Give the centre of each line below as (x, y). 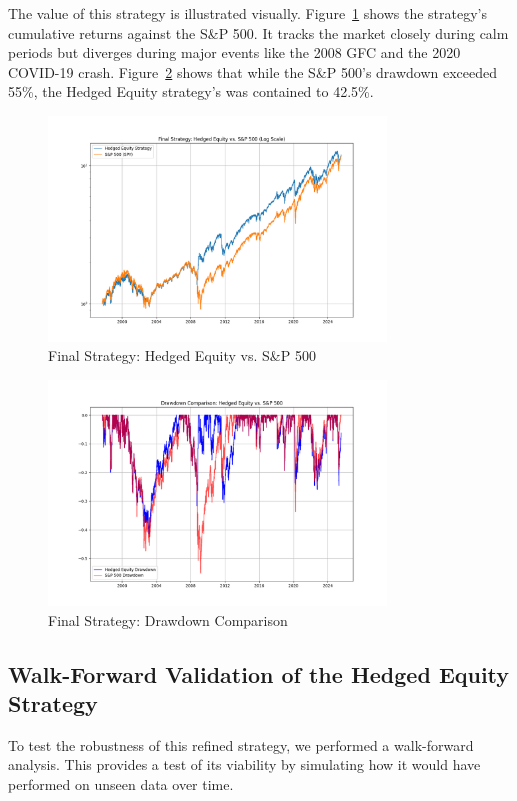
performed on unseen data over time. (121, 783)
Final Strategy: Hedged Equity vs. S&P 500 (182, 355)
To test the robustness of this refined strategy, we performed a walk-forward (241, 744)
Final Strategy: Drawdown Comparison (168, 619)
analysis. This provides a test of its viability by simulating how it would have (244, 764)
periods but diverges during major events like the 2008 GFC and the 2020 (234, 52)
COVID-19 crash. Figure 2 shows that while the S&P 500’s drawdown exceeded (253, 71)
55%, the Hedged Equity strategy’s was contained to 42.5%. (191, 91)
